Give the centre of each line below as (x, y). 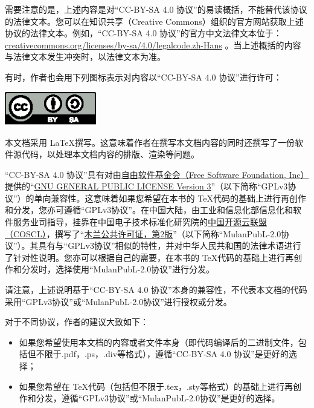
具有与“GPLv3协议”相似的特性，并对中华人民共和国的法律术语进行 (170, 245)
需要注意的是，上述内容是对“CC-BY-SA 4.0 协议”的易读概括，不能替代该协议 (156, 9)
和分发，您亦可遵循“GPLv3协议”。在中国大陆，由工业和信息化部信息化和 (149, 210)
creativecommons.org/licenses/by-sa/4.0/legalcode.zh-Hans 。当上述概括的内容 (153, 44)
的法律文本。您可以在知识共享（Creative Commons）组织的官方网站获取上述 (154, 21)
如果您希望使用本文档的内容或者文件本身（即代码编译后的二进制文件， (159, 342)
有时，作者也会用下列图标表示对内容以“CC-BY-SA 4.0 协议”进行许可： (143, 77)
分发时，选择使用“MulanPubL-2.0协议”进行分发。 (118, 269)
